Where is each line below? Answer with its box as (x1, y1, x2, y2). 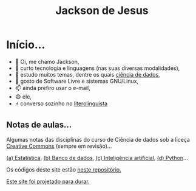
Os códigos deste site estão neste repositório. (6, 165, 121, 173)
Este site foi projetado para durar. (6, 178, 90, 185)
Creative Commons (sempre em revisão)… (6, 142, 112, 150)
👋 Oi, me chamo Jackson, (15, 58, 79, 65)
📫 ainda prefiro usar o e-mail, (15, 84, 91, 91)
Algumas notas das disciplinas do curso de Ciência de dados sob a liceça (6, 136, 190, 143)
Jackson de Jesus (55, 4, 149, 18)
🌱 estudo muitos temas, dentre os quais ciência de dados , (15, 71, 160, 78)
